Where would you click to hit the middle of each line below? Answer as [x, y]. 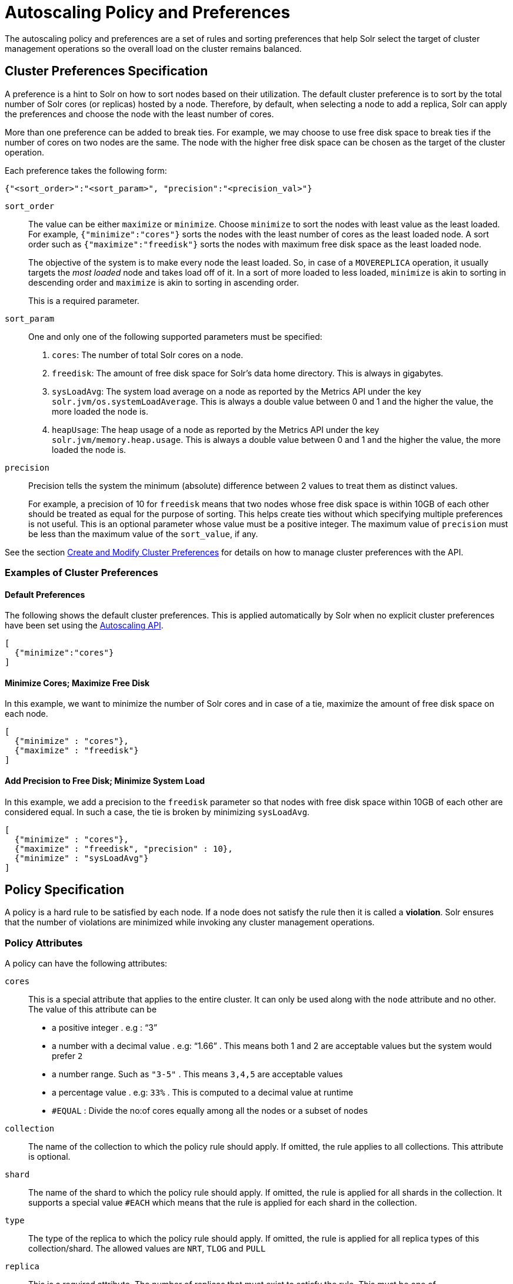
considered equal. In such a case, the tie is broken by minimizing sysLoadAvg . [157, 812]
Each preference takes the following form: [86, 170]
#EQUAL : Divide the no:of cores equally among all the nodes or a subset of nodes [210, 1111]
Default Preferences [45, 594]
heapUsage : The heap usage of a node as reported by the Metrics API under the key [216, 429]
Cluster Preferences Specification [106, 71]
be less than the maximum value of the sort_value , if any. [143, 534]
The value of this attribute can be [93, 1010]
